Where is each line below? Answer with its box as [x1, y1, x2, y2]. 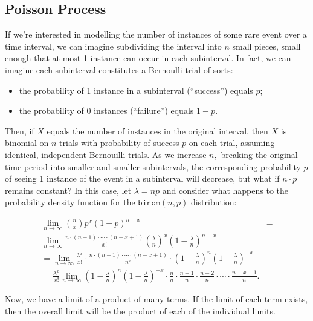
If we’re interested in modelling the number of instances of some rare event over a [5, 28, 307, 41]
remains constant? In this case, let [5, 184, 132, 196]
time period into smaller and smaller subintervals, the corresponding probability [5, 160, 301, 173]
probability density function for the [5, 196, 135, 208]
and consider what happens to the [162, 184, 289, 196]
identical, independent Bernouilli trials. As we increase [5, 148, 207, 160]
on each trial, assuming [189, 136, 275, 149]
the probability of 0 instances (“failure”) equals [19, 104, 194, 117]
